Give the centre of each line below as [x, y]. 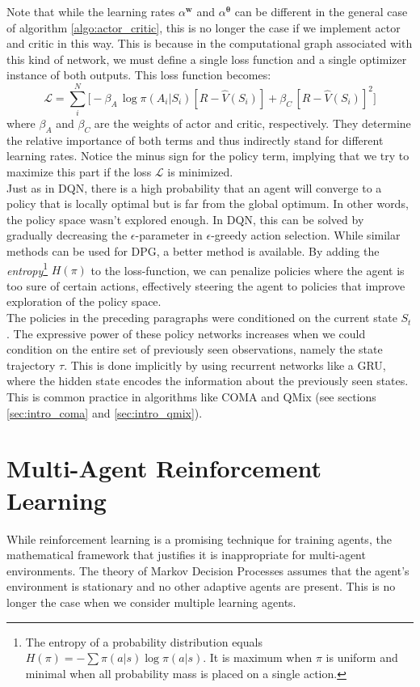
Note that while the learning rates [91, 11]
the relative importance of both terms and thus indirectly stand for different [195, 140]
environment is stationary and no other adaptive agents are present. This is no [201, 586]
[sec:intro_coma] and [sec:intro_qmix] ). [105, 412]
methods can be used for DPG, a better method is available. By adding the [193, 251]
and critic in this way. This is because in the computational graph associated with [210, 43]
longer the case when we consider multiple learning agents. [151, 602]
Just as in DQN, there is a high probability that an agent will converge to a [194, 187]
